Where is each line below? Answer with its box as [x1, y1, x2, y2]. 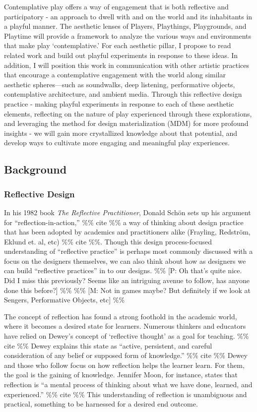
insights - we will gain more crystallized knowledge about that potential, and [4, 127, 238, 138]
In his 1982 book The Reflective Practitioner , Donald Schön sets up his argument [4, 207, 251, 217]
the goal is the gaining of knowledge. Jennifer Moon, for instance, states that [4, 369, 238, 380]
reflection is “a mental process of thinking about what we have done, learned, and [4, 379, 253, 389]
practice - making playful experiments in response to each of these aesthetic [4, 98, 234, 109]
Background [4, 162, 67, 177]
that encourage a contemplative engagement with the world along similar [4, 69, 226, 80]
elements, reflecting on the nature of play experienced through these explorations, [4, 108, 252, 118]
